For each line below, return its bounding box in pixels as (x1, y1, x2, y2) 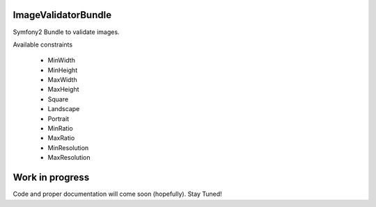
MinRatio (47, 124, 73, 133)
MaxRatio (47, 134, 75, 142)
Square (47, 94, 69, 104)
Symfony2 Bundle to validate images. (13, 28, 120, 36)
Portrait (47, 115, 70, 123)
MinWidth (47, 56, 76, 65)
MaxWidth (47, 76, 77, 84)
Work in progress (13, 172, 90, 183)
